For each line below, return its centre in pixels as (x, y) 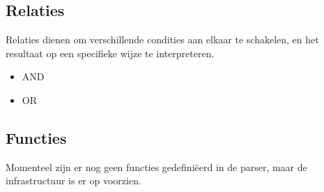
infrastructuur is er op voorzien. (74, 180)
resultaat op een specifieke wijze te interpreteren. (110, 53)
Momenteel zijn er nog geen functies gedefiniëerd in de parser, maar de (156, 167)
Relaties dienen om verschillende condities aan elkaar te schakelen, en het (162, 39)
